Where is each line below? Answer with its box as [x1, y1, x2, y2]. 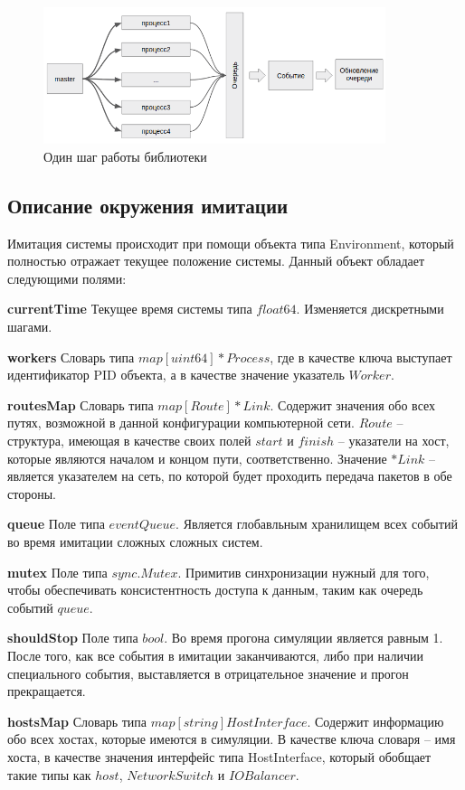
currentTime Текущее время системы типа [7, 299, 252, 318]
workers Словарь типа [7, 347, 135, 366]
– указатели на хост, [337, 431, 450, 449]
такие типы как [7, 765, 91, 784]
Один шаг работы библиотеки [43, 146, 207, 165]
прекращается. [7, 682, 86, 701]
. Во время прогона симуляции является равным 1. [164, 628, 443, 647]
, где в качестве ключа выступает [270, 347, 452, 366]
